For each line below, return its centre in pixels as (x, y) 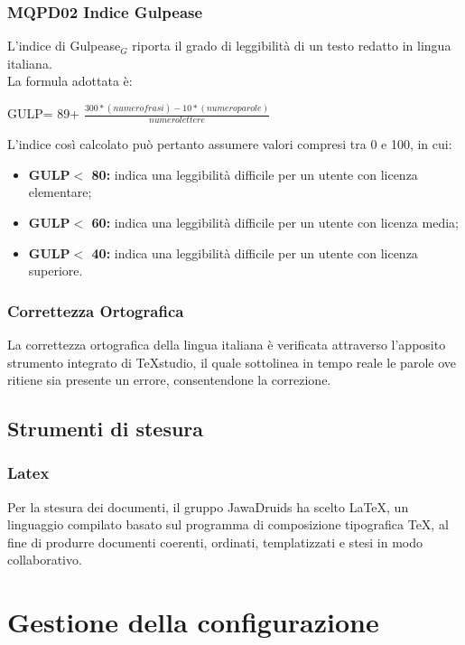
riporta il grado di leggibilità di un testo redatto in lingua (292, 46)
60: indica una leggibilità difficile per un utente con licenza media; (275, 222)
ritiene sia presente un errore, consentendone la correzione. (169, 380)
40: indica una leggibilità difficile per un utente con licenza (255, 252)
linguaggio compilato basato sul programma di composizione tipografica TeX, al (228, 524)
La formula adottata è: (70, 81)
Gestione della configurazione (193, 622)
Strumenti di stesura (106, 429)
